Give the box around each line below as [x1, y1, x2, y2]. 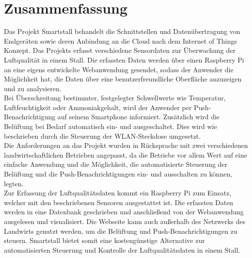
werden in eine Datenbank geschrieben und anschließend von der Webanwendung [4, 207, 244, 217]
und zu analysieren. [4, 83, 62, 93]
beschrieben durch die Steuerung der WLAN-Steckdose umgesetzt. [4, 130, 201, 141]
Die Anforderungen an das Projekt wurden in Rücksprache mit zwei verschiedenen [4, 140, 248, 150]
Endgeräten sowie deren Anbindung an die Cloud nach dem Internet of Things [4, 35, 237, 46]
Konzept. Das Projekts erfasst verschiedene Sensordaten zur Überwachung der [4, 45, 236, 55]
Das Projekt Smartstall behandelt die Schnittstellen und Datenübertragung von [4, 26, 240, 36]
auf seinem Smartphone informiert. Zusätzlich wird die [57, 112, 220, 122]
